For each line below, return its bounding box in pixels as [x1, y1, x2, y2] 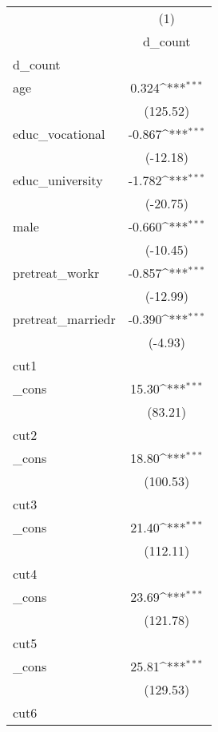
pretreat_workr [13, 263, 100, 282]
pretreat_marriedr [13, 310, 116, 328]
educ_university [13, 171, 103, 189]
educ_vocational [13, 125, 105, 143]
